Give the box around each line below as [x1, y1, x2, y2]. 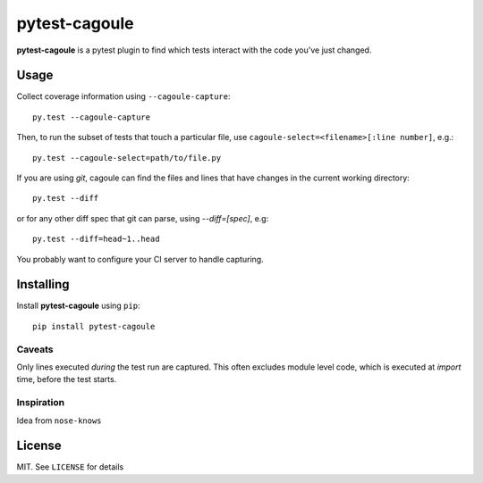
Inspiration [16, 396, 65, 409]
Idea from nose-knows [16, 415, 102, 426]
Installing [16, 277, 71, 292]
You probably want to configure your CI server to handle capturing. [16, 254, 264, 264]
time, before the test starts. [16, 374, 117, 385]
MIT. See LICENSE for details [16, 462, 124, 472]
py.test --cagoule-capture [32, 112, 151, 122]
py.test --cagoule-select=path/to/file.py [32, 153, 222, 162]
